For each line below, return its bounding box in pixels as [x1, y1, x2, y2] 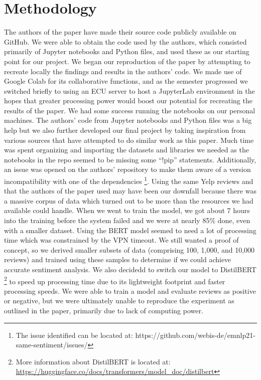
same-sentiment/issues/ [16, 339, 88, 350]
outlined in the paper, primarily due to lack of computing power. [4, 305, 203, 316]
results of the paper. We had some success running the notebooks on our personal [4, 105, 255, 115]
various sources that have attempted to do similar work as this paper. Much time [4, 134, 254, 145]
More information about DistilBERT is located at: [16, 356, 171, 366]
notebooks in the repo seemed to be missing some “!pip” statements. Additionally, [4, 154, 256, 164]
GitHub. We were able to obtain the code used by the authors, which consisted [4, 36, 247, 47]
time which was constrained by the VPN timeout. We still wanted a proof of [4, 235, 239, 245]
